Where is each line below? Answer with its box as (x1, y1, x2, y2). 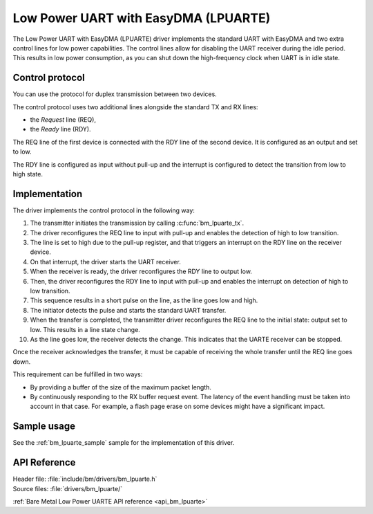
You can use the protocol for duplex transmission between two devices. (12, 90, 217, 98)
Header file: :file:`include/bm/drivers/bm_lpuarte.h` (12, 475, 157, 484)
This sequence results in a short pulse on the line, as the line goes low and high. (30, 296, 258, 304)
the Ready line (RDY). (30, 125, 91, 134)
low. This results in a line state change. (30, 325, 141, 333)
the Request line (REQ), (30, 116, 97, 124)
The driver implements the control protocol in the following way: (12, 206, 195, 214)
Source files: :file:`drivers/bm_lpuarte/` (12, 484, 123, 493)
